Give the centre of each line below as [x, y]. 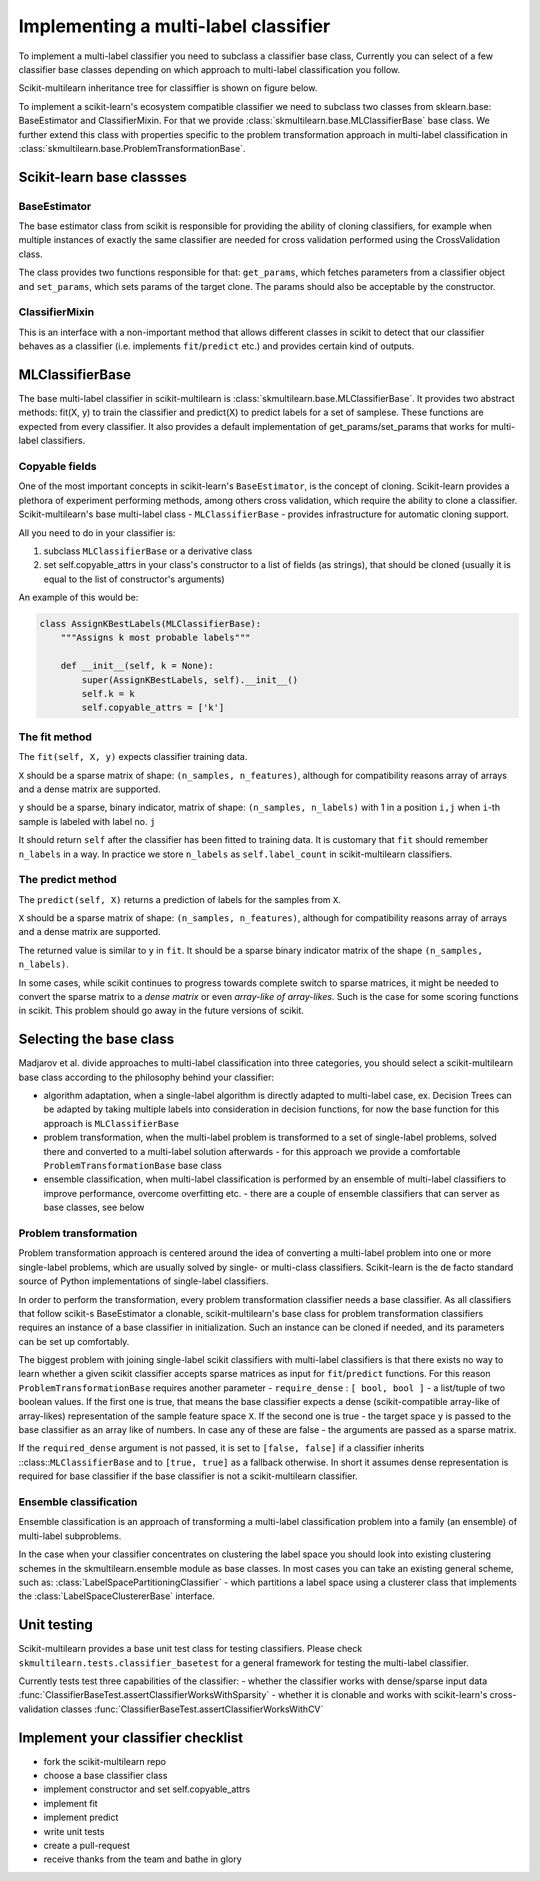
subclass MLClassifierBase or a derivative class [148, 551]
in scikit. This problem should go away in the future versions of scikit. [161, 1011]
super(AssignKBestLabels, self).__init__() [190, 679]
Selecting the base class [96, 1039]
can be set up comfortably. [74, 1341]
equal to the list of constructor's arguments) [134, 579]
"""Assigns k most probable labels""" [155, 638]
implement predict [81, 1817]
